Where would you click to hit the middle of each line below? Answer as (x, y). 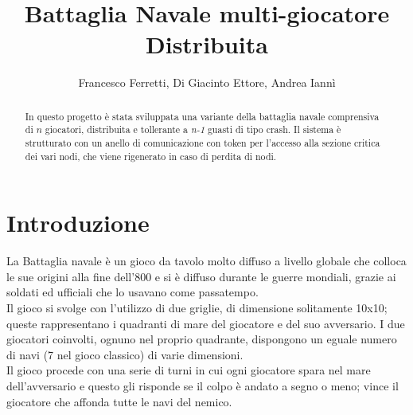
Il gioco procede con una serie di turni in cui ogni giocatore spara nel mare (189, 370)
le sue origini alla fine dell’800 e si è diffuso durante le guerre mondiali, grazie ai (201, 276)
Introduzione (78, 223)
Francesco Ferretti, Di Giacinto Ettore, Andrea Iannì (207, 82)
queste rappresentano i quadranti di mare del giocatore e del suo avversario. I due (206, 323)
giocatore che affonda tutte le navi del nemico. (119, 401)
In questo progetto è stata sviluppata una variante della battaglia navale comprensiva (202, 116)
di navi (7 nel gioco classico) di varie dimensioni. (125, 354)
